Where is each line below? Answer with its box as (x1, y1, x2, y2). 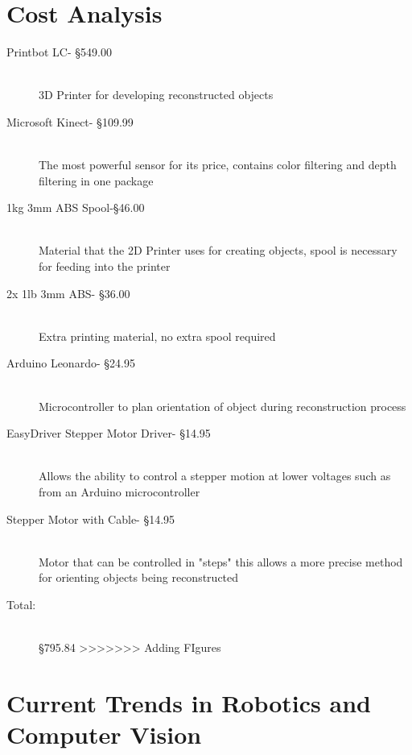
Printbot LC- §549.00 (6, 44, 112, 60)
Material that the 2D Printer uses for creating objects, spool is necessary (39, 242, 398, 259)
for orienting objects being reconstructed (39, 569, 239, 586)
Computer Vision (6, 718, 202, 751)
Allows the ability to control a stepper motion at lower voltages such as (39, 467, 391, 484)
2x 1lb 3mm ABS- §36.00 (6, 284, 130, 301)
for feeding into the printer (39, 258, 171, 275)
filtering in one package (39, 172, 154, 189)
